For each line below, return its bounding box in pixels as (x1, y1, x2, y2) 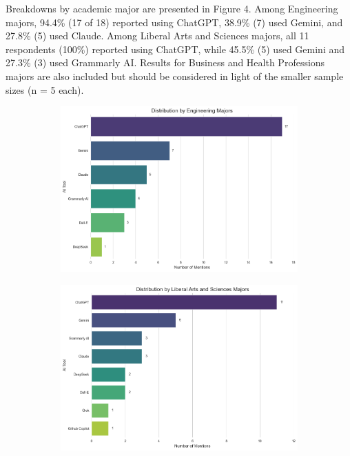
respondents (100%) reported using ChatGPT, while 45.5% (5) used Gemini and (6, 41, 345, 56)
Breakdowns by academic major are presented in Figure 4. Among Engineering (6, 1, 338, 15)
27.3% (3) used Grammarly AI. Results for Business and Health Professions (6, 55, 325, 70)
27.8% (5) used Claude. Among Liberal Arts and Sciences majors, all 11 (6, 28, 309, 43)
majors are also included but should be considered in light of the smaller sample (6, 68, 344, 83)
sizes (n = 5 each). (6, 82, 84, 97)
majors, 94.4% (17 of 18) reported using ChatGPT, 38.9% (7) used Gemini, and (6, 14, 343, 29)
